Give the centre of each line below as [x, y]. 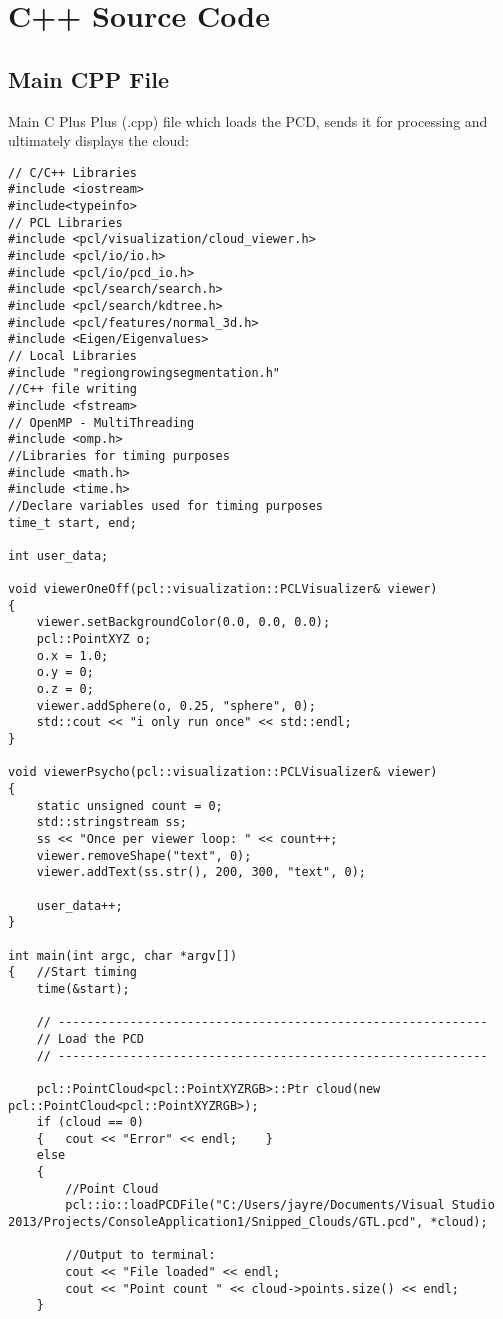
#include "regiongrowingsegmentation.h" [144, 372]
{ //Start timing [72, 972]
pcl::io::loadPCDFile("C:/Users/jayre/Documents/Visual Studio [280, 1205]
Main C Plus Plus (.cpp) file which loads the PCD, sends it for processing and [248, 120]
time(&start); [83, 988]
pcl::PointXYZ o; [94, 639]
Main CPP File [89, 78]
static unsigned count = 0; [129, 805]
